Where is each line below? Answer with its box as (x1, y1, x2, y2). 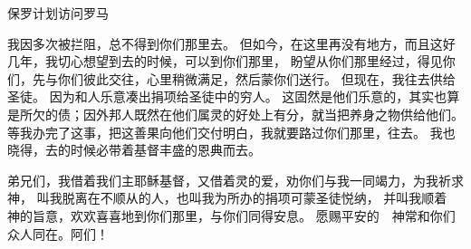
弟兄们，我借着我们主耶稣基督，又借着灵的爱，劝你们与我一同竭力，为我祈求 (7, 170, 464, 189)
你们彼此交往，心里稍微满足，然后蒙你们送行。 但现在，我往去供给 (57, 69, 456, 88)
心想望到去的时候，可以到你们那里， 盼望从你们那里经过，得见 (70, 52, 443, 71)
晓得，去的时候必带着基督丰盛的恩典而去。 (7, 140, 261, 159)
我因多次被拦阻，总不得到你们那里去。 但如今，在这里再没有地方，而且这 (7, 34, 443, 53)
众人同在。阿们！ (7, 224, 109, 243)
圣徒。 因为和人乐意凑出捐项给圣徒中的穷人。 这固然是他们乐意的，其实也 (7, 87, 447, 106)
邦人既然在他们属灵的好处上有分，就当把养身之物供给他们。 (108, 104, 464, 123)
